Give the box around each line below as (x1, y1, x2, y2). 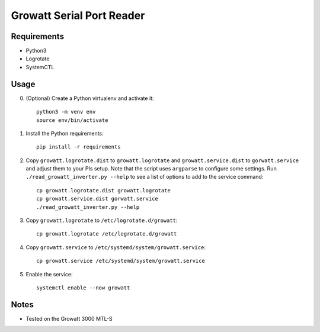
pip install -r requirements (36, 144, 121, 150)
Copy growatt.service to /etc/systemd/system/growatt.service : (25, 243, 206, 251)
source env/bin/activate (36, 117, 108, 124)
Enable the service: (25, 270, 73, 278)
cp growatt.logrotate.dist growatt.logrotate (36, 187, 171, 194)
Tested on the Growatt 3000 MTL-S (25, 315, 113, 322)
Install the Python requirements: (25, 130, 104, 137)
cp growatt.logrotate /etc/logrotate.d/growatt (36, 231, 177, 237)
